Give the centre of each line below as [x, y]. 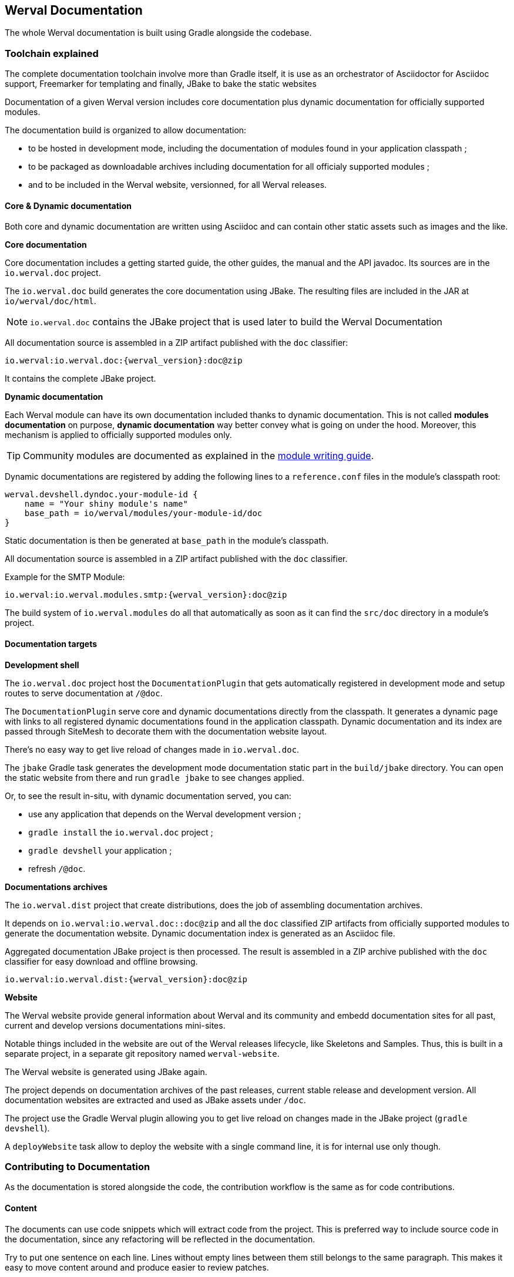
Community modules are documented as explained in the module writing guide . [199, 456]
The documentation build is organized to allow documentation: [126, 130]
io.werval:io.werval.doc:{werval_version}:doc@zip [124, 361]
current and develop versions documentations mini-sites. [115, 1025]
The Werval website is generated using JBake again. [106, 1072]
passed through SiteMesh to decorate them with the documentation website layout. [166, 731]
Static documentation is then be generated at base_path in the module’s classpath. [167, 541]
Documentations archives [56, 887]
